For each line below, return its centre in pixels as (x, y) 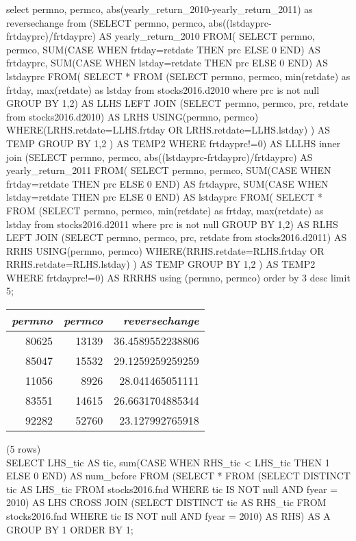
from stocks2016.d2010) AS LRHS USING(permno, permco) (132, 116)
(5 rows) (24, 449)
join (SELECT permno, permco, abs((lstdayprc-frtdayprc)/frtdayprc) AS (160, 156)
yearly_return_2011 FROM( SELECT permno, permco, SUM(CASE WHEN (169, 170)
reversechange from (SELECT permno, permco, (106, 22)
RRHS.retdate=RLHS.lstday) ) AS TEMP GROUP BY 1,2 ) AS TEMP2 (161, 264)
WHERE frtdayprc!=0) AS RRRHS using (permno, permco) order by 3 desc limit (178, 277)
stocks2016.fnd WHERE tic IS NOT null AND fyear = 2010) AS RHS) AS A (168, 516)
